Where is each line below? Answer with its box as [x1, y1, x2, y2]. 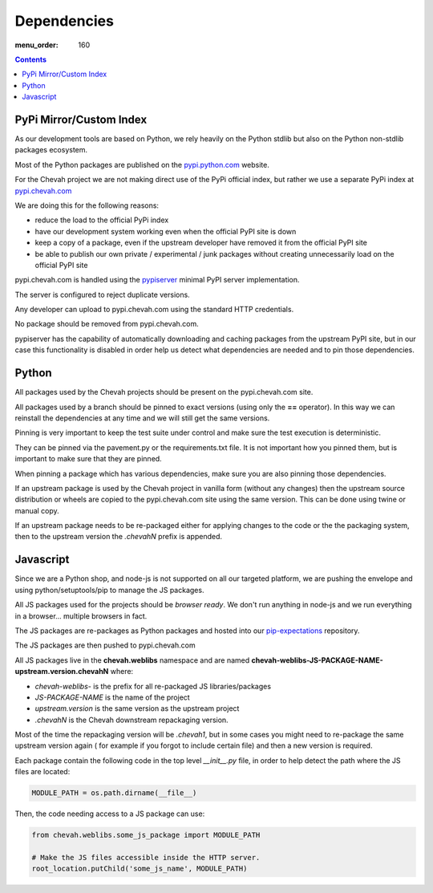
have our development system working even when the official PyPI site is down [34, 226, 297, 236]
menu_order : [14, 40, 59, 50]
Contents [14, 55, 47, 64]
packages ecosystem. [14, 145, 88, 155]
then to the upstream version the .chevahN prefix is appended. [14, 532, 223, 542]
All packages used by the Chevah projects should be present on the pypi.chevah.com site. [14, 388, 314, 397]
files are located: [14, 767, 71, 777]
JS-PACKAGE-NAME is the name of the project [34, 692, 190, 702]
